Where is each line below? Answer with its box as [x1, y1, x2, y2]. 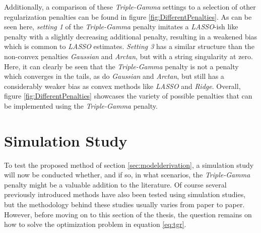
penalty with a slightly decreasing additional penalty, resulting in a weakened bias [4, 31, 257, 41]
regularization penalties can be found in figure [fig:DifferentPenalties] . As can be [4, 11, 252, 22]
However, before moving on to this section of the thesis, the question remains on [4, 209, 252, 219]
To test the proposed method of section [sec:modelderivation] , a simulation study [4, 159, 254, 170]
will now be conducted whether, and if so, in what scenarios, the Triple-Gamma [4, 169, 250, 180]
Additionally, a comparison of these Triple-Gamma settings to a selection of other [4, 2, 256, 12]
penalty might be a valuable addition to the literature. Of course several [4, 179, 227, 190]
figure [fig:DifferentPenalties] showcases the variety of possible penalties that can [4, 90, 252, 101]
